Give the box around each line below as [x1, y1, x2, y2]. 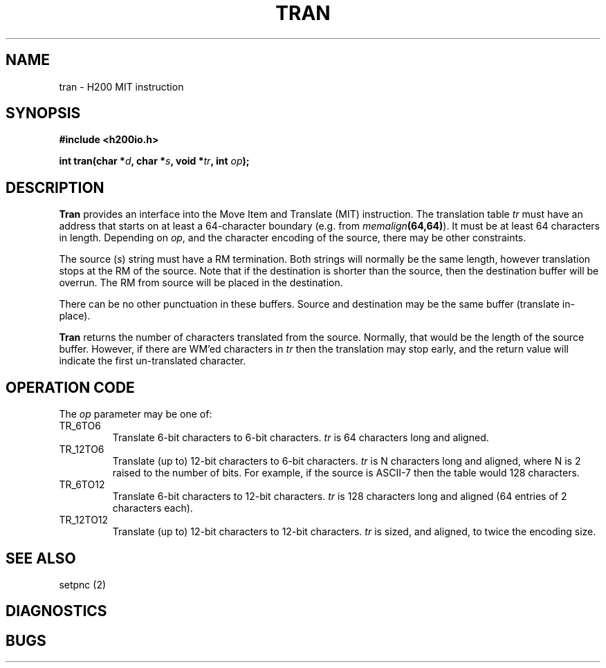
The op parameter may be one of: [59, 408, 212, 420]
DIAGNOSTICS [6, 602, 107, 620]
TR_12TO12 [59, 514, 109, 526]
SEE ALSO [6, 549, 76, 567]
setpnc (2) [59, 578, 107, 591]
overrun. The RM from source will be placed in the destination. [59, 277, 343, 289]
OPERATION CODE [6, 378, 135, 396]
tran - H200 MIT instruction [59, 80, 184, 93]
